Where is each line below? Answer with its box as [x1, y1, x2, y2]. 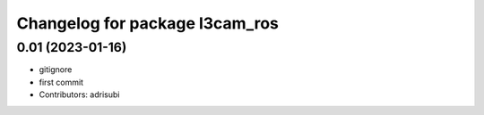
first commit [39, 77, 84, 87]
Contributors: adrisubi [39, 89, 120, 100]
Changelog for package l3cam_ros [16, 13, 280, 33]
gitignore [39, 64, 73, 75]
